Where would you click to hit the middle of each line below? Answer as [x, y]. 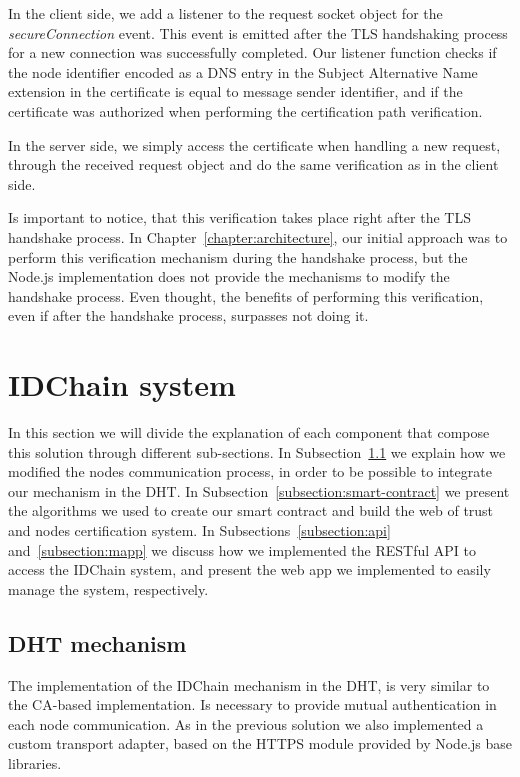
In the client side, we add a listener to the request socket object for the [225, 13]
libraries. [35, 762]
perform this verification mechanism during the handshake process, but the [238, 256]
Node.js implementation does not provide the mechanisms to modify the [229, 276]
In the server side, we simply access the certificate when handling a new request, [254, 144]
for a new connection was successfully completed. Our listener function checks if [252, 52]
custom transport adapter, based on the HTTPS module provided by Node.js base [260, 743]
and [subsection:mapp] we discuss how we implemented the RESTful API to [242, 549]
